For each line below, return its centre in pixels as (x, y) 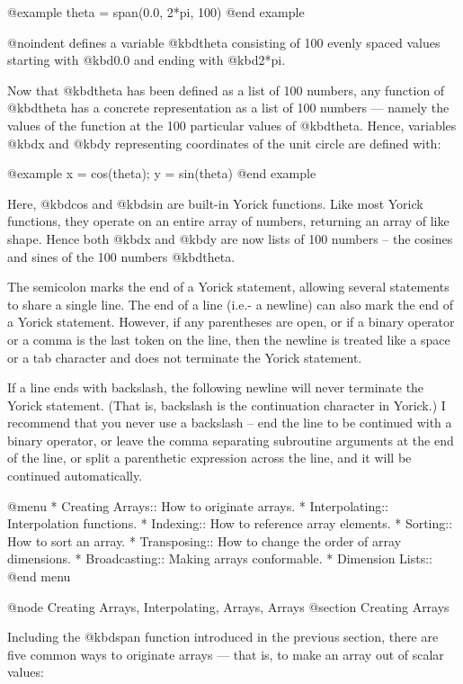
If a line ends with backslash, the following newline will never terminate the (216, 387)
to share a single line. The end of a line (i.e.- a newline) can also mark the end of (231, 304)
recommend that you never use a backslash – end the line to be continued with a (230, 423)
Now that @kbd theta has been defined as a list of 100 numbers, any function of (226, 90)
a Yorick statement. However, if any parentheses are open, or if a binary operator (231, 322)
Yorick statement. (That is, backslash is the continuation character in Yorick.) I (227, 405)
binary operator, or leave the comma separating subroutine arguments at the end (231, 440)
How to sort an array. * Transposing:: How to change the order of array (205, 540)
